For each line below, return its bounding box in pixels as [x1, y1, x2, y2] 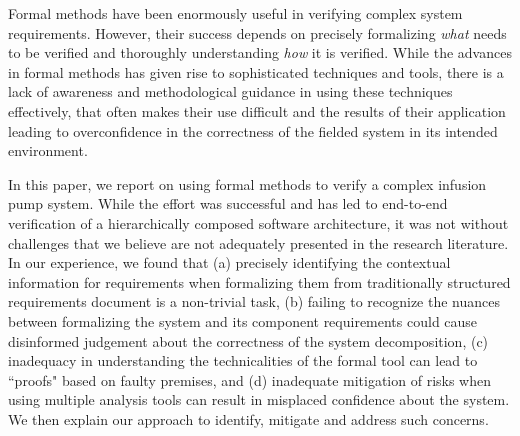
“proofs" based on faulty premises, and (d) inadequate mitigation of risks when [8, 369, 492, 390]
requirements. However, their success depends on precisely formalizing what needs [8, 22, 507, 43]
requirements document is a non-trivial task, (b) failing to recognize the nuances [8, 291, 501, 312]
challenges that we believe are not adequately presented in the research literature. [8, 232, 509, 253]
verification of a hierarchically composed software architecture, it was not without [8, 212, 509, 233]
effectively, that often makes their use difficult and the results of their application [8, 100, 506, 121]
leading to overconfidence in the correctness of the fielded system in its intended [8, 120, 498, 141]
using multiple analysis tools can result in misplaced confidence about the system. [8, 389, 510, 410]
